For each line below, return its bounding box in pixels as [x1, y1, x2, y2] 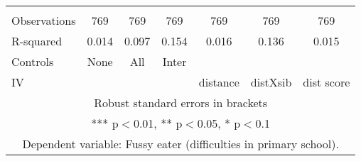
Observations [11, 12, 76, 28]
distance [198, 74, 239, 90]
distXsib [250, 74, 292, 90]
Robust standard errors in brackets [94, 94, 268, 111]
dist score [303, 74, 350, 90]
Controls [11, 53, 54, 70]
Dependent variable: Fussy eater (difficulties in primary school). [22, 135, 339, 152]
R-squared [11, 33, 63, 49]
